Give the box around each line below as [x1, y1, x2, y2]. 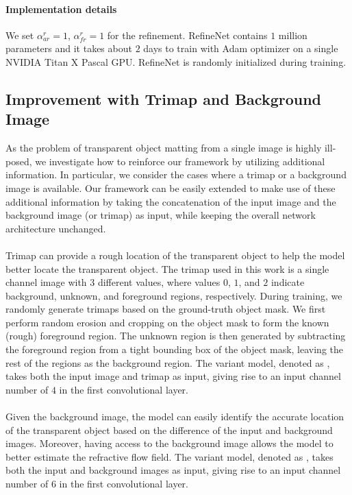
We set [5, 27, 34, 42]
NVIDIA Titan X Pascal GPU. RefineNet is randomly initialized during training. [5, 54, 347, 69]
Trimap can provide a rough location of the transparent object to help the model [5, 247, 345, 262]
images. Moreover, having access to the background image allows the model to [5, 436, 334, 450]
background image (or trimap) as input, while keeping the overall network [5, 208, 316, 222]
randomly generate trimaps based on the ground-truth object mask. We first [5, 302, 326, 316]
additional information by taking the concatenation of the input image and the [5, 194, 336, 208]
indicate [271, 275, 305, 289]
